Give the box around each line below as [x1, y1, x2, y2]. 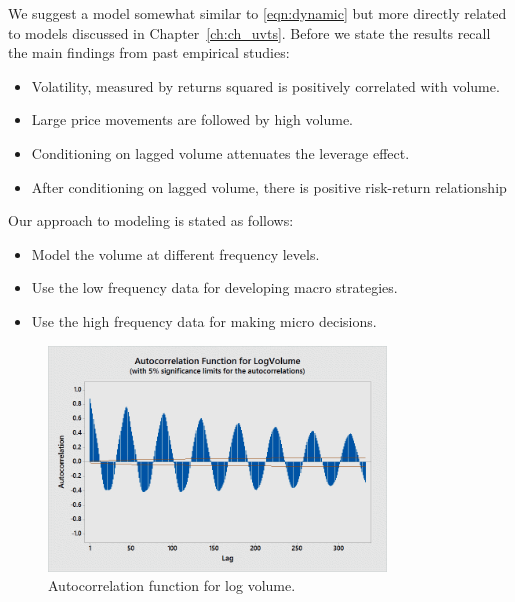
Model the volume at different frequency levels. [31, 243, 320, 264]
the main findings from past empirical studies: [8, 42, 290, 63]
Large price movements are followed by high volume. [31, 109, 353, 130]
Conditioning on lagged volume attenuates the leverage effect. [31, 142, 410, 163]
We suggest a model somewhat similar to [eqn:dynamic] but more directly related [8, 3, 507, 23]
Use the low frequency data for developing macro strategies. [31, 277, 398, 298]
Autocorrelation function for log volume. [48, 575, 296, 596]
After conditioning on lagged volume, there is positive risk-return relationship [31, 176, 507, 197]
